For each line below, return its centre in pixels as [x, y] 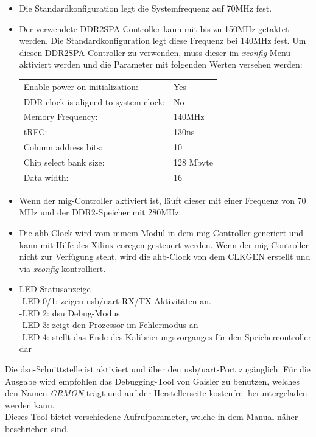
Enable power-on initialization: [81, 86]
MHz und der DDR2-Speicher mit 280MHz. [100, 212]
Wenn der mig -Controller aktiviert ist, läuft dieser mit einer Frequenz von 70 [163, 200]
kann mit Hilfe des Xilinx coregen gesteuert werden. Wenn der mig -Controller [164, 244]
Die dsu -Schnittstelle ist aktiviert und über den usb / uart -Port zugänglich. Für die [158, 369]
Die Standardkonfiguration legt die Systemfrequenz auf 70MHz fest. [146, 8]
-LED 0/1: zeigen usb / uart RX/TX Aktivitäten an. [115, 301]
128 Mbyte [193, 162]
